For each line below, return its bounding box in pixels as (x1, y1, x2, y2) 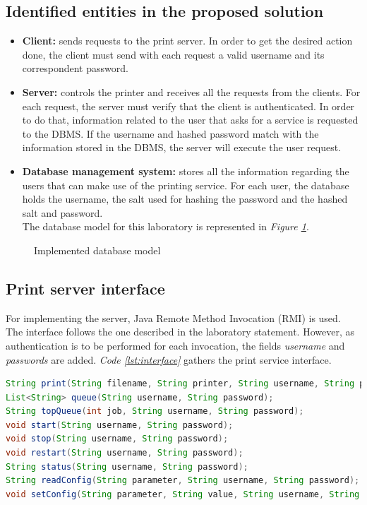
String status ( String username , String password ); (6, 461, 248, 472)
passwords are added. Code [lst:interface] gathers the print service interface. (6, 352, 332, 367)
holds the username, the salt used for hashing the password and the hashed (22, 191, 348, 206)
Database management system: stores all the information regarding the (22, 163, 349, 178)
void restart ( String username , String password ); (6, 448, 243, 458)
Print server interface (6, 277, 165, 299)
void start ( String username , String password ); (6, 420, 234, 430)
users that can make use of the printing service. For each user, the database (22, 177, 349, 192)
